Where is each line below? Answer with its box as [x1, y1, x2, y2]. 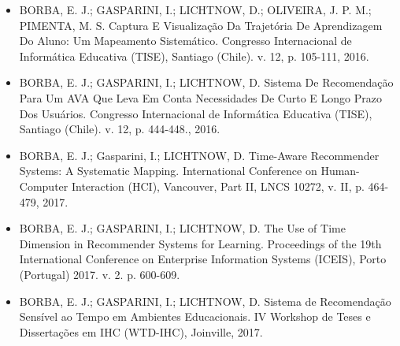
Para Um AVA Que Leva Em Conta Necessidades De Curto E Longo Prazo [19, 89, 382, 106]
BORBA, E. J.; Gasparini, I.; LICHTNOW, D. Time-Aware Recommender [19, 147, 380, 163]
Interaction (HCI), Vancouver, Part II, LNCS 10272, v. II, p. [71, 177, 365, 194]
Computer [19, 177, 69, 194]
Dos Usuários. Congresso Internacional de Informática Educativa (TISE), [19, 105, 372, 121]
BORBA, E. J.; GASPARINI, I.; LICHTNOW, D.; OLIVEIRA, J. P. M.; [19, 2, 372, 17]
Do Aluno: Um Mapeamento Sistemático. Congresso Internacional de [19, 32, 352, 49]
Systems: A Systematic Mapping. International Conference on [19, 162, 317, 179]
